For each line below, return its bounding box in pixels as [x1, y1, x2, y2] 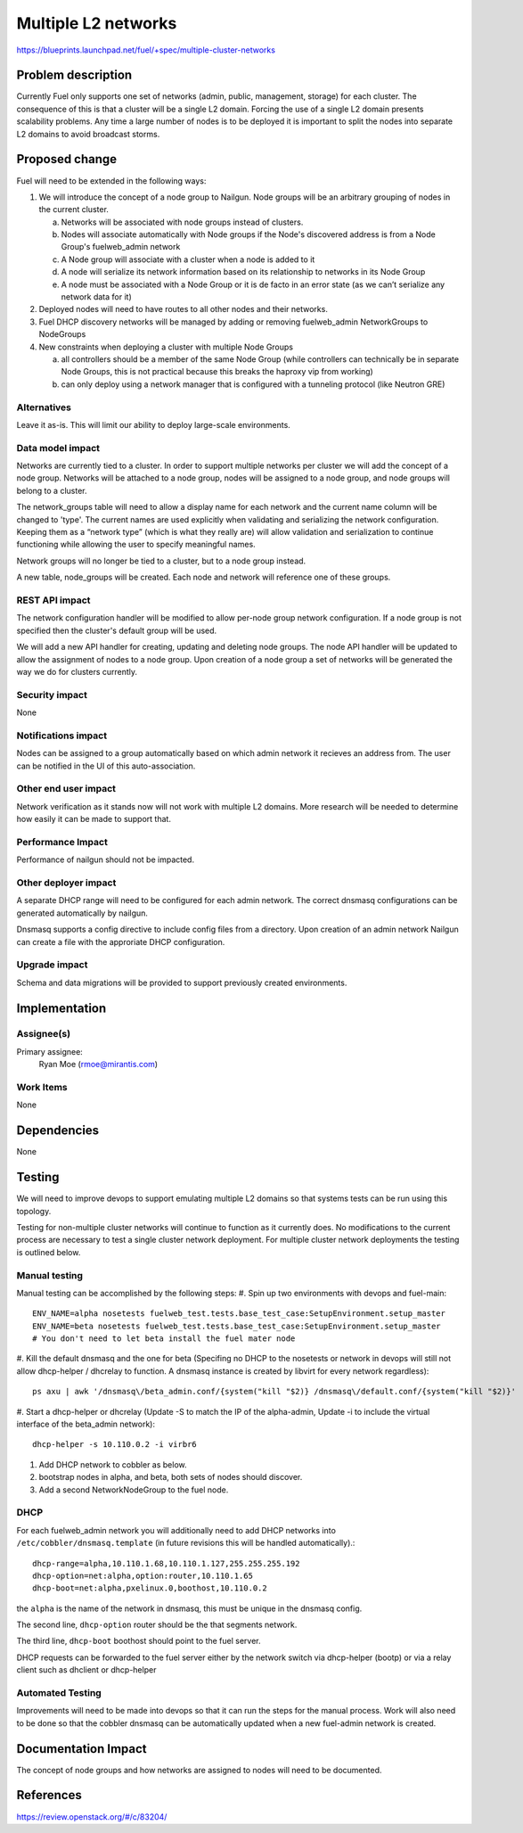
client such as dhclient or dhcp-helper [16, 1664, 157, 1675]
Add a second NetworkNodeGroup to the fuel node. [38, 1484, 229, 1495]
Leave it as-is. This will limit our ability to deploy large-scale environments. [16, 419, 291, 430]
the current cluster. [38, 204, 109, 215]
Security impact [16, 688, 88, 701]
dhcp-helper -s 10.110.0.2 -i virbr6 [32, 1440, 198, 1450]
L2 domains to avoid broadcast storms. [16, 128, 160, 139]
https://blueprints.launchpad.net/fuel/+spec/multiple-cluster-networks [16, 45, 276, 55]
